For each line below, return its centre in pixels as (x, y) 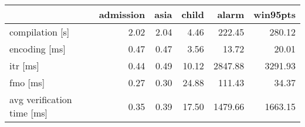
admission (122, 14)
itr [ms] (24, 66)
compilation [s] (40, 32)
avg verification (41, 99)
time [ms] (28, 113)
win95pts (274, 14)
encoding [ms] (38, 49)
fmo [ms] (27, 82)
